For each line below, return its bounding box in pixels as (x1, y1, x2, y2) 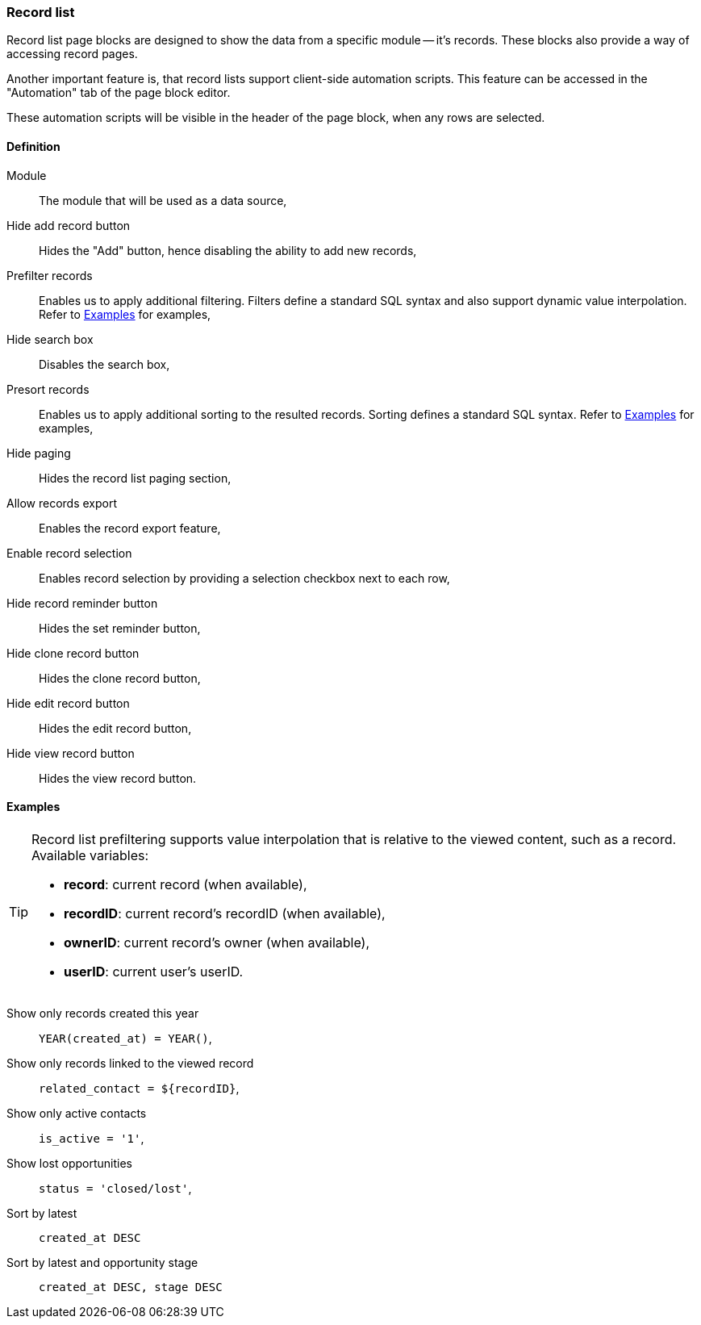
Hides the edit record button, (39, 721, 192, 735)
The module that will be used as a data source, (39, 193, 287, 207)
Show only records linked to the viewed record (6, 1055, 254, 1070)
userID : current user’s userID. (64, 963, 244, 980)
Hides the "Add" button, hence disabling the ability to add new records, (39, 243, 417, 257)
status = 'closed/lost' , (39, 1181, 192, 1195)
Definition (6, 139, 61, 153)
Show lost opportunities (6, 1156, 132, 1170)
